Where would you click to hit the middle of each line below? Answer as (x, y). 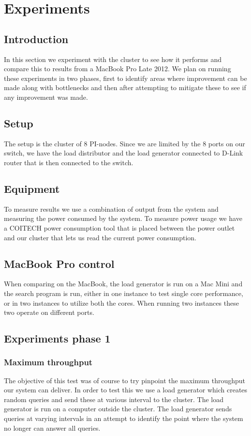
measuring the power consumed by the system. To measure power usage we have (123, 218)
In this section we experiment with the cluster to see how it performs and (113, 59)
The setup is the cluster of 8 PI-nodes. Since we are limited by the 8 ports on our (125, 143)
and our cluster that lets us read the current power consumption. (100, 237)
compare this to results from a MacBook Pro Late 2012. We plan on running (118, 69)
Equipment (32, 188)
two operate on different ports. (49, 312)
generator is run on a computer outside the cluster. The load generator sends (118, 409)
